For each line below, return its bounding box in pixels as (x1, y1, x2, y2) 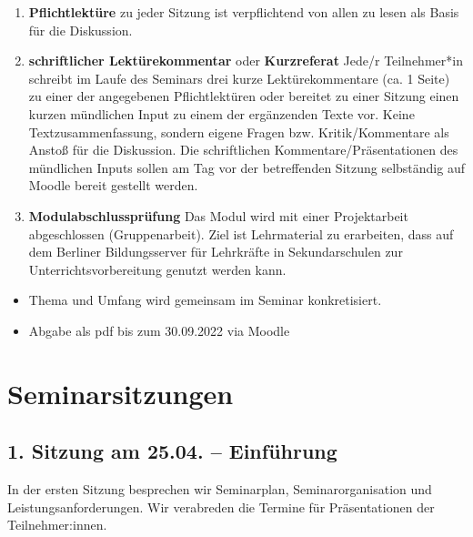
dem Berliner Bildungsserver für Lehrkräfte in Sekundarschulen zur (28, 242, 403, 261)
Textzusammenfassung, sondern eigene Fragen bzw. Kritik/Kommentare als (28, 122, 449, 141)
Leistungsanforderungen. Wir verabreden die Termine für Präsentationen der (7, 497, 435, 516)
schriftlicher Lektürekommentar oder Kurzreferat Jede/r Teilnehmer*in (28, 51, 463, 70)
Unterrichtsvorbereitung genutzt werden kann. (28, 259, 287, 279)
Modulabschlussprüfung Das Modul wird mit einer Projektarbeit (28, 206, 408, 225)
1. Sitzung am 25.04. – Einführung (7, 437, 337, 465)
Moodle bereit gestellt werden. (28, 176, 198, 195)
